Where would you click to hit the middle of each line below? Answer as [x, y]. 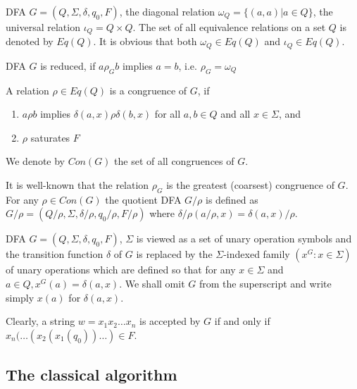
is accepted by [170, 321]
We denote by [35, 161]
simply [20, 297]
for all [168, 114]
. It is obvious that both [145, 41]
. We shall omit [152, 284]
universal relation [43, 27]
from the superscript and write [265, 284]
